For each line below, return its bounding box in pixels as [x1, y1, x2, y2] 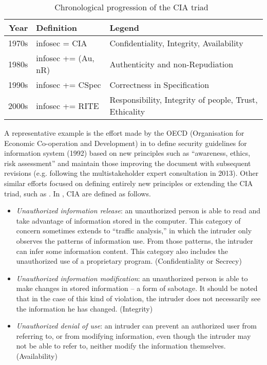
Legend [109, 22, 140, 33]
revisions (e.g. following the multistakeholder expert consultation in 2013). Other [4, 168, 259, 178]
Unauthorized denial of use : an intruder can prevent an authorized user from [16, 320, 257, 331]
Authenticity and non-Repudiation [109, 58, 234, 70]
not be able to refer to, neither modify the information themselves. [16, 340, 226, 351]
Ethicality [109, 105, 145, 117]
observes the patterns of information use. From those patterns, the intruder [16, 235, 253, 246]
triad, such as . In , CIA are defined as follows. [4, 188, 151, 198]
